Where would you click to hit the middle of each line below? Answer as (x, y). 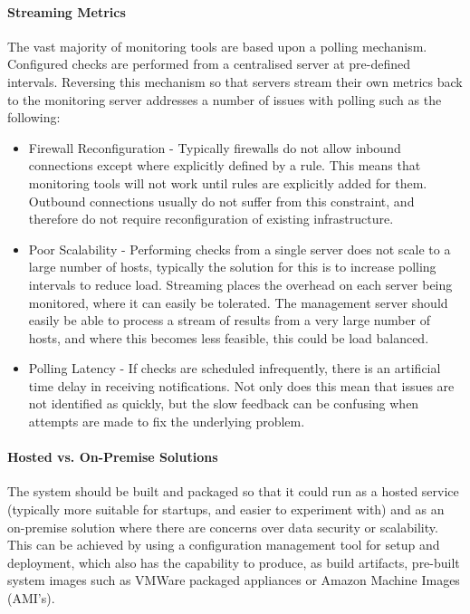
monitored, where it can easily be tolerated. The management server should (238, 302)
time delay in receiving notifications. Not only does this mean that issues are (241, 385)
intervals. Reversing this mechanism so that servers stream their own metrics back (235, 81)
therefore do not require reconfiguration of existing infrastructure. (211, 219)
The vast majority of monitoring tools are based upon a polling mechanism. (217, 46)
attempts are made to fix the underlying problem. (167, 422)
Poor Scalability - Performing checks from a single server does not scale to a (240, 249)
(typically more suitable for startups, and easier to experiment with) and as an (226, 509)
